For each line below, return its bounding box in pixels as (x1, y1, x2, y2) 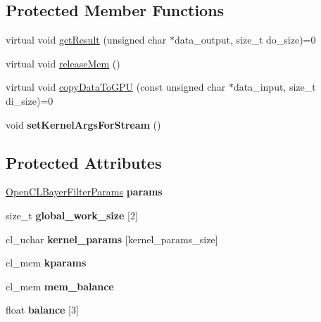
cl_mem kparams (6, 255, 87, 270)
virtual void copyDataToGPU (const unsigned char (6, 79, 226, 94)
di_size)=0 (6, 93, 53, 108)
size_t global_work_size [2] (6, 207, 138, 222)
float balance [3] (6, 302, 79, 317)
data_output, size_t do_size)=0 (175, 32, 316, 47)
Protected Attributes (6, 151, 162, 173)
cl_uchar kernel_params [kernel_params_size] (6, 231, 218, 246)
